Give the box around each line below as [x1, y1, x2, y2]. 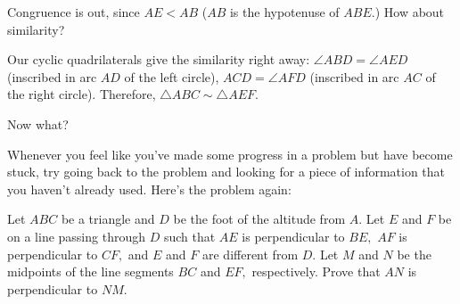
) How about [374, 3, 445, 21]
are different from [201, 244, 299, 263]
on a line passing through [7, 226, 145, 245]
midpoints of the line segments [7, 262, 174, 281]
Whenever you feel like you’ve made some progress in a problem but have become [7, 144, 453, 163]
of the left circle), [124, 67, 219, 86]
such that [163, 226, 216, 245]
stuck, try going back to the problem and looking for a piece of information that [7, 162, 446, 181]
